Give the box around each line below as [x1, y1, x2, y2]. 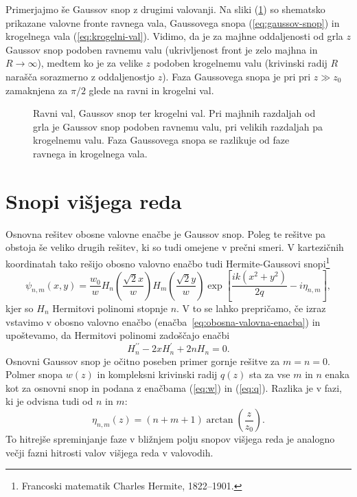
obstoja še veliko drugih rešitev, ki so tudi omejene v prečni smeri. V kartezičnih [5, 240, 344, 254]
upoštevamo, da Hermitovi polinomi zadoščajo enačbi [5, 328, 230, 342]
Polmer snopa [5, 367, 63, 382]
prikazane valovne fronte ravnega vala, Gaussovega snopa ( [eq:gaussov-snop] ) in [5, 15, 340, 30]
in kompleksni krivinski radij [97, 367, 218, 382]
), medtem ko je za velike [37, 56, 143, 70]
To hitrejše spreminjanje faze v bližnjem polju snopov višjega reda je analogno [5, 432, 335, 446]
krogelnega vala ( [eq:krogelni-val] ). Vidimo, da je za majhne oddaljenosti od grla [5, 29, 343, 43]
